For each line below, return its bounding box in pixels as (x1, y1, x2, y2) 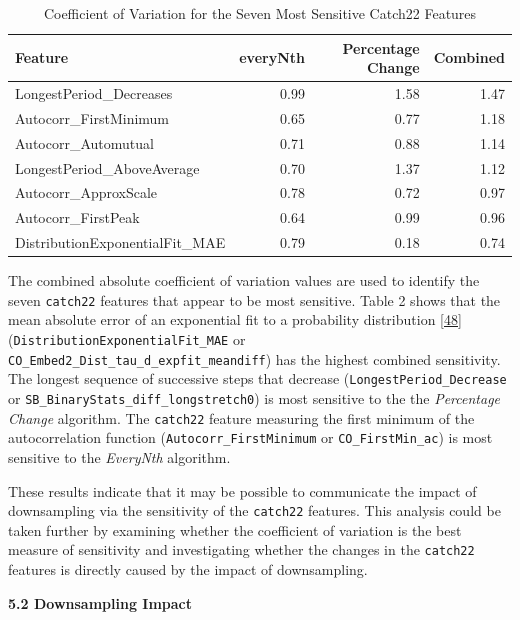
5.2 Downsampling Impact (8, 592, 192, 613)
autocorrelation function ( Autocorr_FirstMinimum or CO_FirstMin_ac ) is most (8, 427, 493, 448)
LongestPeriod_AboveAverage (15, 157, 200, 178)
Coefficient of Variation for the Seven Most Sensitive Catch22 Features (43, 3, 477, 23)
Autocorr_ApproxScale (15, 182, 158, 203)
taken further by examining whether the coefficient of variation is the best (8, 519, 462, 540)
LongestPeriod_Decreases (15, 83, 173, 104)
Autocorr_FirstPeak (15, 207, 140, 228)
